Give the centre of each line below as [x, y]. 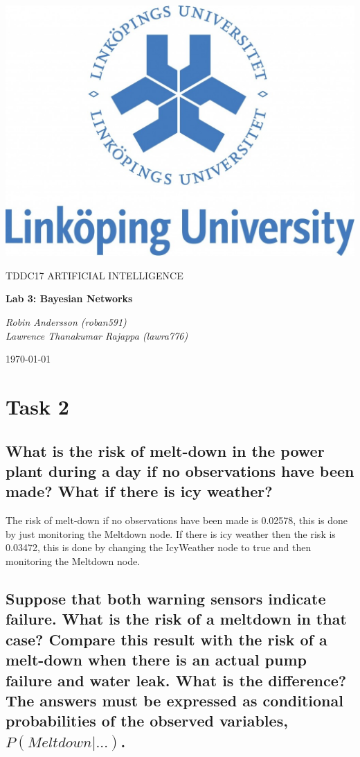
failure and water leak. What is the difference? [176, 680]
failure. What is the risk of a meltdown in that [176, 619]
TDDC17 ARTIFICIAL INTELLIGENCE [94, 275]
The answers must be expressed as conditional [174, 700]
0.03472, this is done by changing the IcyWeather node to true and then [159, 547]
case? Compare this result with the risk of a [166, 639]
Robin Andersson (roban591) [66, 322]
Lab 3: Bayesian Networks [69, 298]
